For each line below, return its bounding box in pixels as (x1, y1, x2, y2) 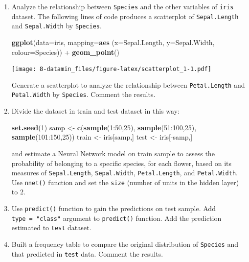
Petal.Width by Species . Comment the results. (11, 89, 156, 99)
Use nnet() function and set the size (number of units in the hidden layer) (11, 177, 239, 187)
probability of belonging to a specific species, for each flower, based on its (11, 158, 232, 168)
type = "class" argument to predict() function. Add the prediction (11, 213, 222, 223)
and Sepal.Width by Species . (11, 21, 102, 31)
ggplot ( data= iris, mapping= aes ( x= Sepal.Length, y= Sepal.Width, (11, 37, 215, 47)
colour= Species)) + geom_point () (11, 47, 119, 57)
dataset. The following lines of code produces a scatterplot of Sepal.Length (11, 11, 239, 21)
